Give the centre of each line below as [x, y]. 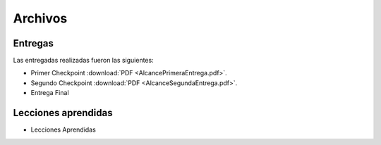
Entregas [34, 43]
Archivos [40, 18]
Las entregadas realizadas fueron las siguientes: [84, 61]
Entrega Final [50, 93]
